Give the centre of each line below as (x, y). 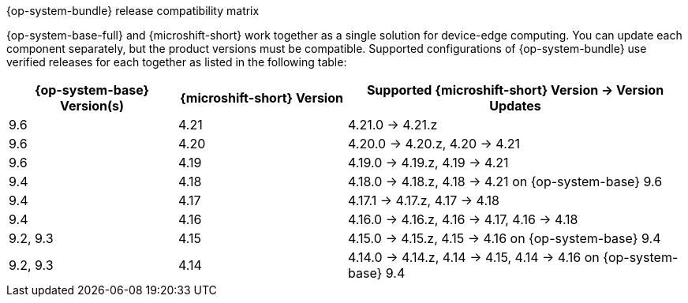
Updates (515, 106)
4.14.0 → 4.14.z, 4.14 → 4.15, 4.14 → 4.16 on (474, 257)
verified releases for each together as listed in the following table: (177, 62)
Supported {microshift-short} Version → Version (515, 90)
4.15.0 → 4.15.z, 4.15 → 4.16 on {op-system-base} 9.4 (505, 238)
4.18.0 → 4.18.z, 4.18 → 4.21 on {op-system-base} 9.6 (505, 181)
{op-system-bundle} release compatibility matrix (133, 11)
